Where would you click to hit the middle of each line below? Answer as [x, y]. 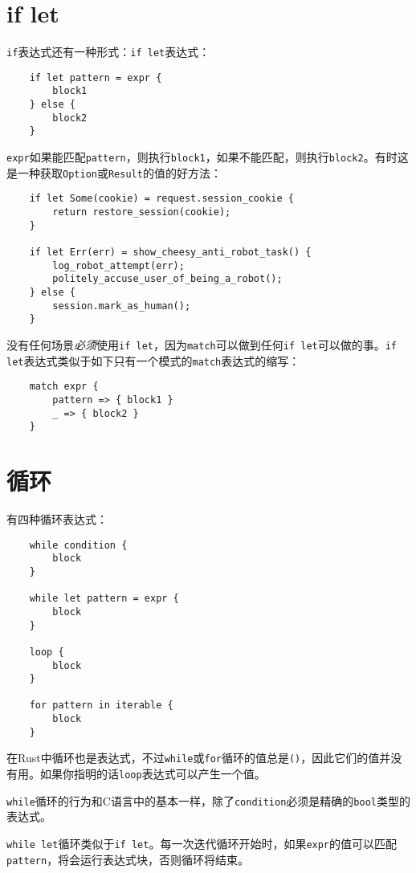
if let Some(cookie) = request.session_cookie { [161, 199]
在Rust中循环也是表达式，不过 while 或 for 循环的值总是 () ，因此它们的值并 [199, 758]
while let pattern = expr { [104, 599]
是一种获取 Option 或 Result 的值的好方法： [114, 172]
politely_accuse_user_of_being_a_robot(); [167, 279]
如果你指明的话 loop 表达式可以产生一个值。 [153, 774]
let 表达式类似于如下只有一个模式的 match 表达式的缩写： [153, 360]
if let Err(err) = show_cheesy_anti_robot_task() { [170, 252]
